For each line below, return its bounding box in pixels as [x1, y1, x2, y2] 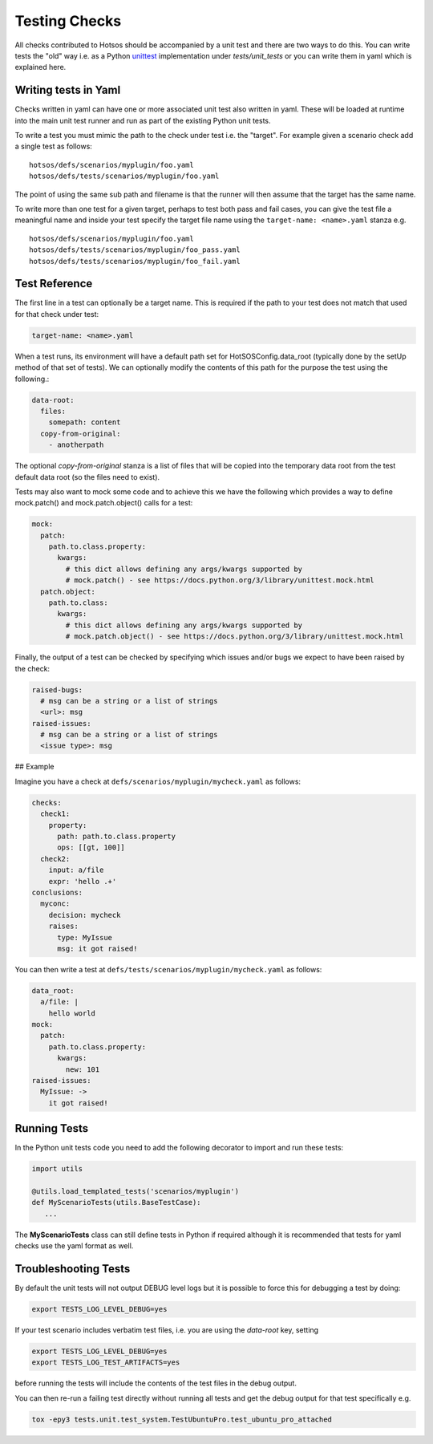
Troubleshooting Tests [14, 1262, 131, 1276]
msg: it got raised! [57, 943, 138, 953]
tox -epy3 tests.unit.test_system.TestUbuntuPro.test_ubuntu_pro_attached [31, 1414, 333, 1424]
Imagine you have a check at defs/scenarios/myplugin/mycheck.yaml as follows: [14, 777, 301, 786]
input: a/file [48, 866, 104, 874]
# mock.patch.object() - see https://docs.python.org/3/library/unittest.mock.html [65, 632, 404, 641]
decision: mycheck [48, 911, 121, 919]
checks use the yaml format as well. [14, 1241, 134, 1251]
